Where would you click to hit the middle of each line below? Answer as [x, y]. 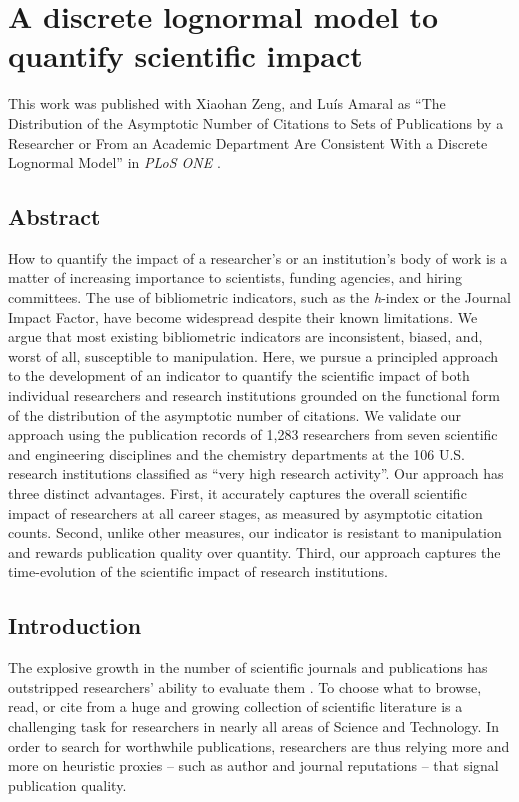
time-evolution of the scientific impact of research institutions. [198, 571]
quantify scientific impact [185, 55]
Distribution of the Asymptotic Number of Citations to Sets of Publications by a [256, 122]
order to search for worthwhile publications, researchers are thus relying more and [259, 745]
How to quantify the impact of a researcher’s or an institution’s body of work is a [258, 257]
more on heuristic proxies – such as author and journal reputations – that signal [253, 765]
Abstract [54, 216]
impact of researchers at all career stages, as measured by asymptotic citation [245, 512]
